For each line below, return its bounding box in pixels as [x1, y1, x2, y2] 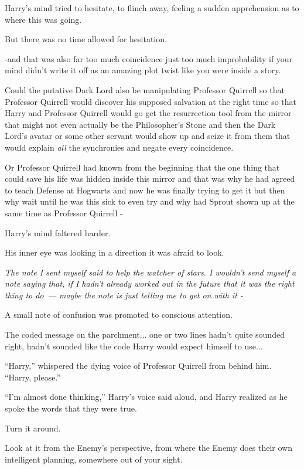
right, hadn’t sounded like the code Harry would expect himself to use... [5, 339, 263, 352]
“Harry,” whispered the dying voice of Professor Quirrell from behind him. [5, 359, 272, 372]
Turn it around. [5, 422, 61, 434]
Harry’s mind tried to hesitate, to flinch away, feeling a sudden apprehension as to [5, 2, 299, 13]
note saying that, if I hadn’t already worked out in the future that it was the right [5, 277, 295, 290]
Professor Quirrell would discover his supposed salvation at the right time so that [5, 95, 297, 107]
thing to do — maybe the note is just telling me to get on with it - [5, 288, 243, 301]
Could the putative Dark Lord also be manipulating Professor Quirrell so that [5, 83, 285, 96]
